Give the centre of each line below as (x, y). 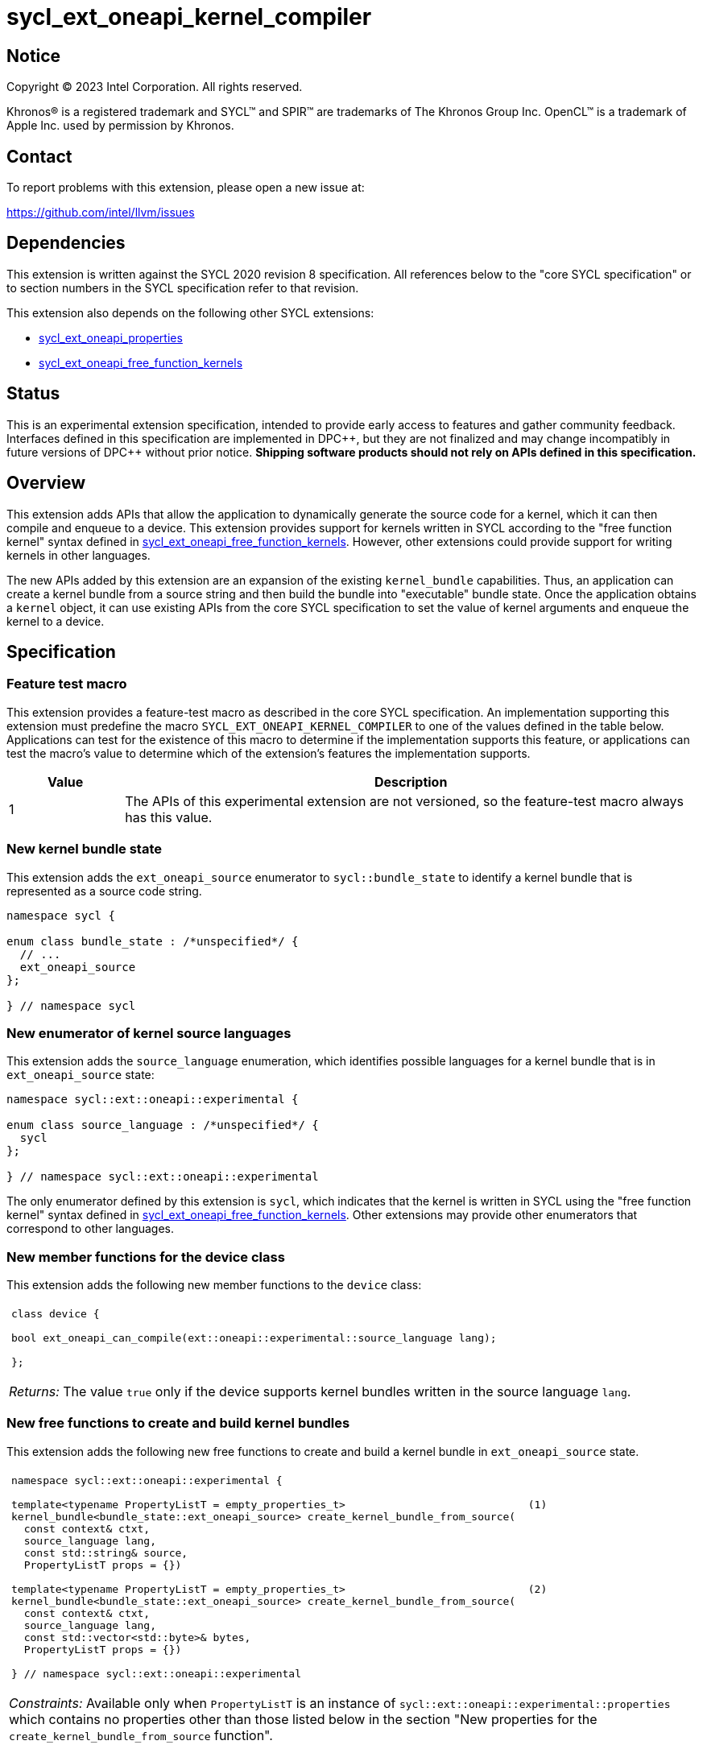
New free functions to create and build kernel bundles (178, 1423)
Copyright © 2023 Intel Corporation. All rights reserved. (155, 87)
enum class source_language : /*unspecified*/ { (163, 1125)
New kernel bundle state (85, 849)
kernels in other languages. (79, 555)
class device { (56, 1314)
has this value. (169, 817)
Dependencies (66, 243)
